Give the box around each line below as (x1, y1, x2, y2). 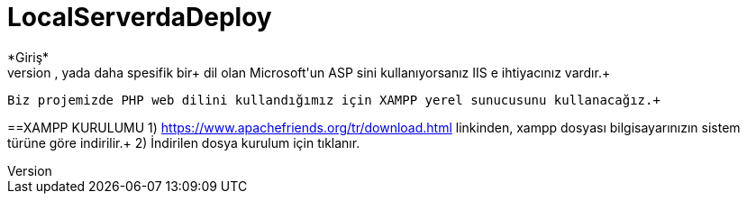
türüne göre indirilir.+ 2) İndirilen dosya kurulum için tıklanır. (7, 134, 360, 151)
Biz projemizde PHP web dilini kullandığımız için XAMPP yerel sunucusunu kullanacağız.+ (7, 92, 660, 107)
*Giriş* (7, 49, 50, 65)
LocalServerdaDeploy (7, 2, 272, 32)
